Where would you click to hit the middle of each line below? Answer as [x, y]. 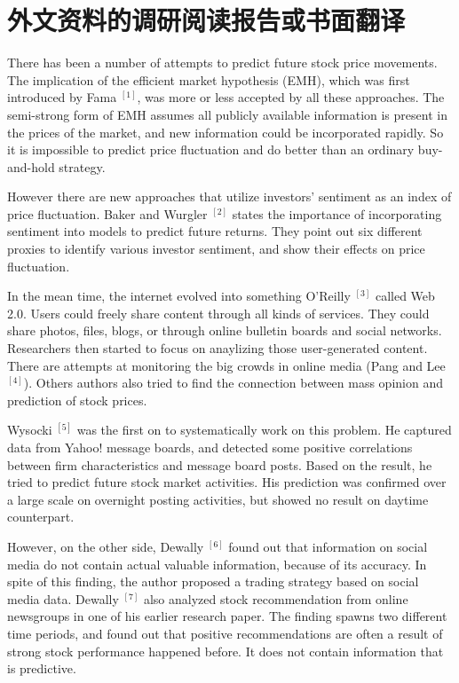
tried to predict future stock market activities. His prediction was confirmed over [227, 482]
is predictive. [42, 668]
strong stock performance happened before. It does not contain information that [226, 651]
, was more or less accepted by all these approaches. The [291, 97]
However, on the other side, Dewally [106, 546]
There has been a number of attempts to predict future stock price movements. [222, 63]
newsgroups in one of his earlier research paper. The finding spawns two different [227, 616]
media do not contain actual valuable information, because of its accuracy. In [217, 564]
